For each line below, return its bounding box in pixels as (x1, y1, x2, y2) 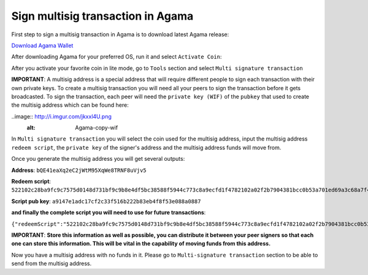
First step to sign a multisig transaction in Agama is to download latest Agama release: (11, 31, 229, 38)
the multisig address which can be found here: (11, 101, 129, 109)
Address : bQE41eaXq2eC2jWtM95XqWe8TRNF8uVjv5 (11, 166, 147, 174)
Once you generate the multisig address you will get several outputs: (11, 155, 185, 163)
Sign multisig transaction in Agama (11, 9, 194, 23)
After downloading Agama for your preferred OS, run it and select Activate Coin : (11, 53, 222, 61)
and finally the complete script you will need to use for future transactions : (11, 209, 206, 216)
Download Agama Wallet (11, 42, 74, 49)
